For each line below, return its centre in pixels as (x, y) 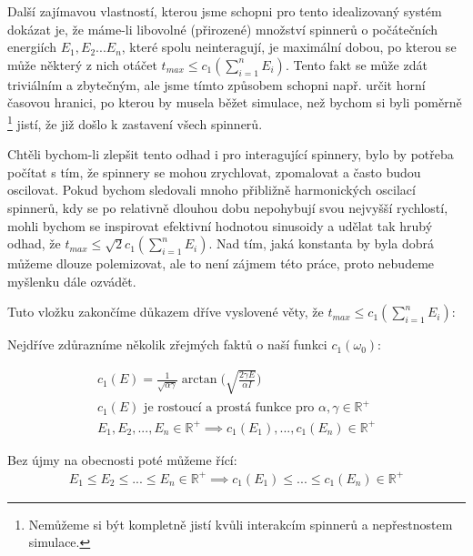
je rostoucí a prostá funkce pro (229, 408)
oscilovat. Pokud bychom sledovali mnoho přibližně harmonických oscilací (211, 190)
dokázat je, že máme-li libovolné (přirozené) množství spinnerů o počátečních (223, 29)
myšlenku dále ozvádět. (72, 281)
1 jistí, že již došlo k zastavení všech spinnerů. (135, 122)
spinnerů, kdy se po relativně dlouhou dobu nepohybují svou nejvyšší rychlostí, (228, 207)
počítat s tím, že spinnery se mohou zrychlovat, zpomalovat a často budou (214, 172)
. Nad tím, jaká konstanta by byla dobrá (321, 243)
